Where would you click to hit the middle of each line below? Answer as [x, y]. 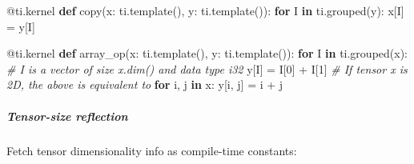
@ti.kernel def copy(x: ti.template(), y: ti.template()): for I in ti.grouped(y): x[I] [205, 10]
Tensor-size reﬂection [67, 116]
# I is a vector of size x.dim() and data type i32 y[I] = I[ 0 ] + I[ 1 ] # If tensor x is [207, 68]
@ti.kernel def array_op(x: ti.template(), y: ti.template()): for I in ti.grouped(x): [207, 53]
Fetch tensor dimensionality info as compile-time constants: [152, 150]
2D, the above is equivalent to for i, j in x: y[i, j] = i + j [145, 84]
